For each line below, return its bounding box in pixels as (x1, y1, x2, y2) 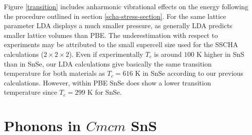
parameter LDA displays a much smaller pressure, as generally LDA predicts (4, 20, 233, 31)
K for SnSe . (87, 87, 122, 97)
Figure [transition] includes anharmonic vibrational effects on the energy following (4, 1, 249, 11)
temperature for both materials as (4, 68, 105, 78)
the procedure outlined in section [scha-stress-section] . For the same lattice (4, 11, 226, 21)
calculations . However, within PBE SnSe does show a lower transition (4, 77, 211, 87)
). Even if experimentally (69, 49, 144, 59)
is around (154, 49, 182, 59)
